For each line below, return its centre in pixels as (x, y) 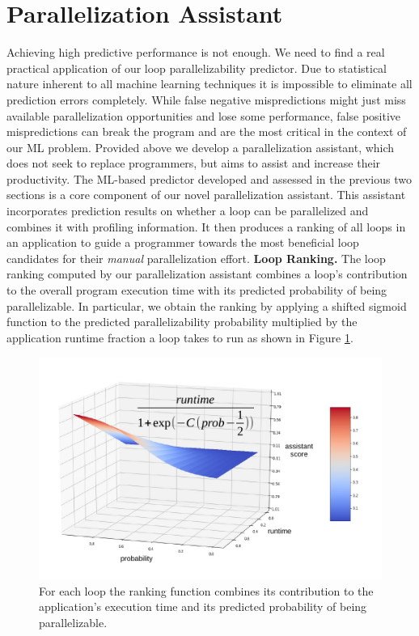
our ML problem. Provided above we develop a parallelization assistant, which (201, 147)
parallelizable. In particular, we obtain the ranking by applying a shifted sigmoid (207, 305)
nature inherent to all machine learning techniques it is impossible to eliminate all (209, 84)
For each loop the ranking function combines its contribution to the (206, 590)
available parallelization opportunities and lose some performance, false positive (204, 115)
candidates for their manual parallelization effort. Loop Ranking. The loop (196, 258)
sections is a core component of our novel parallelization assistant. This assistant (206, 195)
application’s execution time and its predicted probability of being (203, 606)
